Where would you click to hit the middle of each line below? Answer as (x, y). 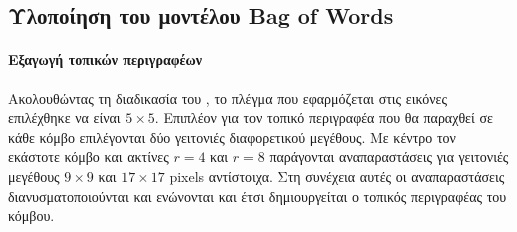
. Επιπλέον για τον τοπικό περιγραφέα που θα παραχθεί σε (323, 117)
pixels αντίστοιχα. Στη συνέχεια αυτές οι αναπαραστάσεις (337, 175)
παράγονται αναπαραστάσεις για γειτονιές (389, 156)
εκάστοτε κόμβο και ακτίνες (88, 156)
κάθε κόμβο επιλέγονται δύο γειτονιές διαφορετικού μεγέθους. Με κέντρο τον (232, 136)
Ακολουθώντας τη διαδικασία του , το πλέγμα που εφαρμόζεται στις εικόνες (227, 97)
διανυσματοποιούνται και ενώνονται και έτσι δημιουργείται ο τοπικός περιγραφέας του (257, 195)
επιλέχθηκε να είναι (64, 117)
